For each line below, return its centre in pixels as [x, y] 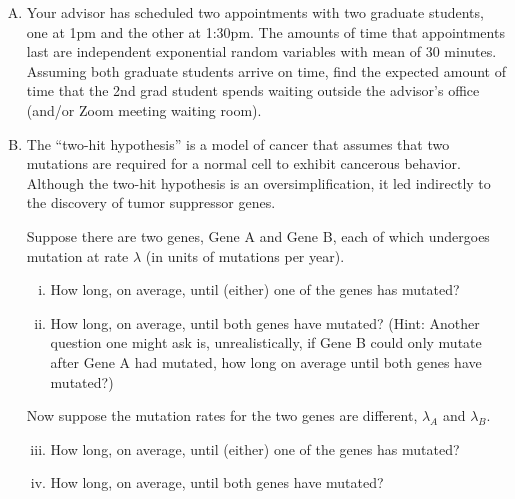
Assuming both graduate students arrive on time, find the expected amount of [266, 70]
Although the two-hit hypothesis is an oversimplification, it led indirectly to [258, 182]
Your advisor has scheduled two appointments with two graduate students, [255, 12]
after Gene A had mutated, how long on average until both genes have [266, 361]
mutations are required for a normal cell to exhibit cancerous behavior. [243, 163]
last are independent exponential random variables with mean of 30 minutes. [261, 51]
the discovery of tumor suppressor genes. [151, 202]
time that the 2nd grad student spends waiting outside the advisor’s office [253, 90]
